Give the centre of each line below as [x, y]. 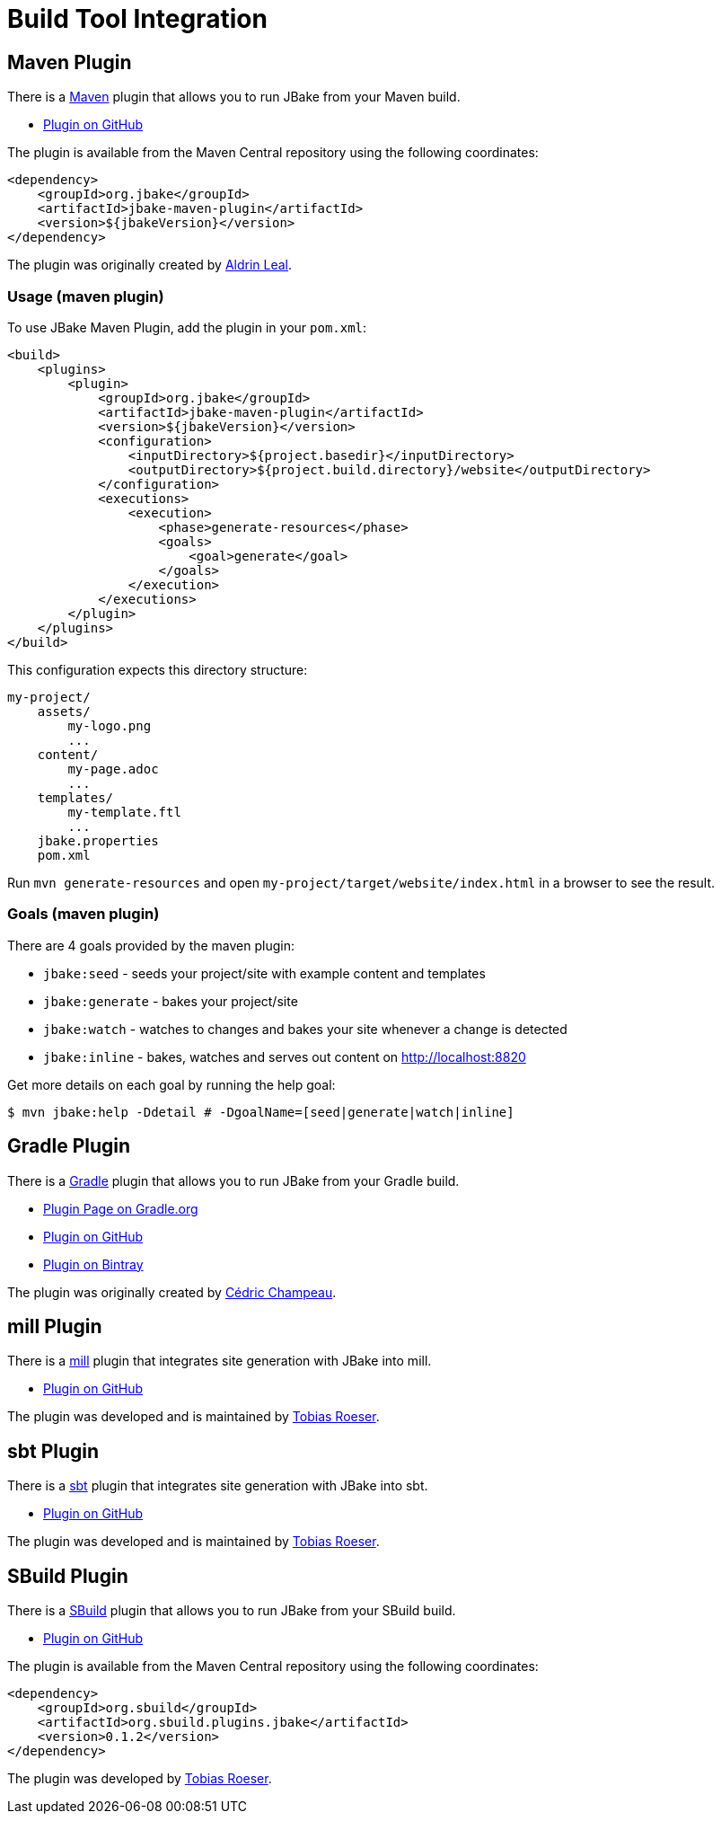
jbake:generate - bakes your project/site [171, 1001]
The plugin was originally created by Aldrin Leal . [150, 265]
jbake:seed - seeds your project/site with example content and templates [264, 973]
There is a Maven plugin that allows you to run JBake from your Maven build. [234, 97]
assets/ [64, 711]
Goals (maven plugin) [84, 914]
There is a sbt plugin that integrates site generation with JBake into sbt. [218, 1486]
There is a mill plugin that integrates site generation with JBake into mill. [220, 1361]
